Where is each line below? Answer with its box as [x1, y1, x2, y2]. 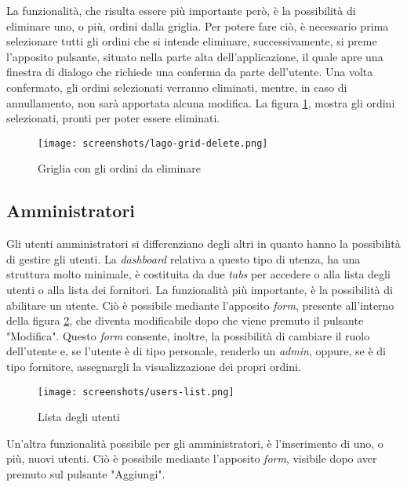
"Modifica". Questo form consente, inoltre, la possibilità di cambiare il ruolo [6, 327, 370, 343]
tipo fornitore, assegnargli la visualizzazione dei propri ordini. [6, 358, 301, 374]
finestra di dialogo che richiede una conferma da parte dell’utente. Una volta [6, 64, 373, 80]
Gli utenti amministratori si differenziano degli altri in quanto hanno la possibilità [6, 235, 401, 252]
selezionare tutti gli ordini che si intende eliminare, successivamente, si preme [6, 33, 377, 49]
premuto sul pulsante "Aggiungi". [6, 465, 165, 482]
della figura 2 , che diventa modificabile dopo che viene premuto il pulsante [6, 312, 364, 329]
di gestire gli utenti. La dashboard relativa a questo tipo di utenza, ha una [6, 250, 361, 267]
